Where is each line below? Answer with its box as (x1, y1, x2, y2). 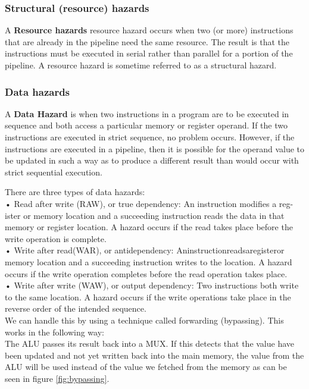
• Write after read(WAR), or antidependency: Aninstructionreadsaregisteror (5, 244, 285, 256)
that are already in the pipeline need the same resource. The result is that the (5, 35, 290, 48)
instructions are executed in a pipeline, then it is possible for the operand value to (5, 142, 305, 155)
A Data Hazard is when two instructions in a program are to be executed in (5, 107, 289, 120)
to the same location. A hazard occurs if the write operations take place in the (5, 290, 291, 303)
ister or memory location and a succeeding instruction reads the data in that (5, 209, 285, 221)
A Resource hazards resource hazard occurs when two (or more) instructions (5, 24, 294, 36)
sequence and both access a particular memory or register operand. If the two (5, 119, 288, 131)
